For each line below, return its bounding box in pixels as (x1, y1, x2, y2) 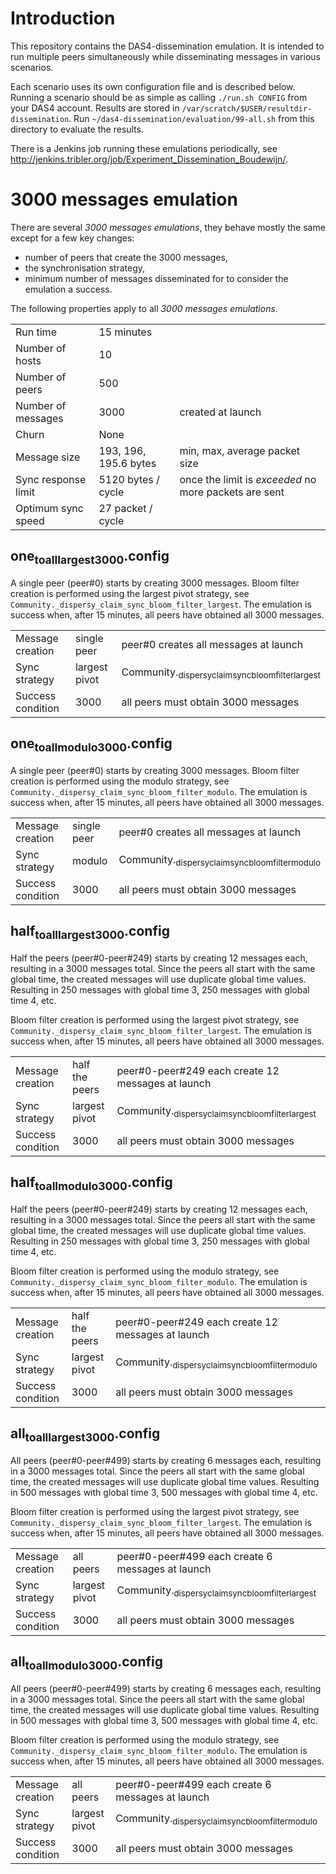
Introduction (10, 7, 116, 30)
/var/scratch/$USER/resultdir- (181, 103, 313, 114)
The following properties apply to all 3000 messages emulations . (10, 302, 278, 314)
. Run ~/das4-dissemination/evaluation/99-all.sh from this (68, 112, 315, 124)
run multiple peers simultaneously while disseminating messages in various (10, 50, 321, 62)
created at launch (179, 405, 262, 419)
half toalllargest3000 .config (10, 923, 170, 942)
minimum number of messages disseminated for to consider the (24, 272, 289, 284)
